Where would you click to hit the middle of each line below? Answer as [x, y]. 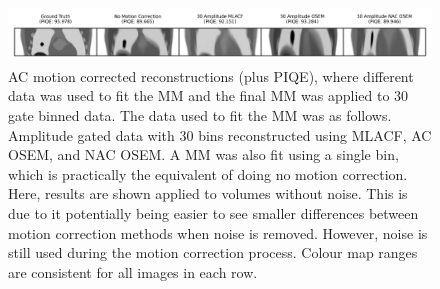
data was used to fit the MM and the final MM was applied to [199, 95]
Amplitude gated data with [91, 134]
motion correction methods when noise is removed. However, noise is [218, 232]
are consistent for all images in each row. [133, 271]
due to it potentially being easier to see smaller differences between [213, 212]
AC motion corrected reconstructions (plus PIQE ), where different [211, 75]
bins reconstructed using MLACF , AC [315, 134]
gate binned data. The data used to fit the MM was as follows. [200, 115]
